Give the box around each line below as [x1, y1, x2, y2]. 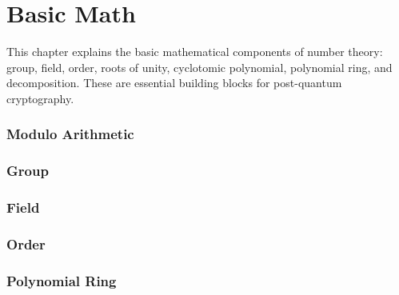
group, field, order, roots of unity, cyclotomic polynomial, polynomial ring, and [6, 58, 393, 75]
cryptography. [6, 90, 74, 106]
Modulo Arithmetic [6, 124, 134, 144]
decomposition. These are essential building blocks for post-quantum [6, 74, 342, 91]
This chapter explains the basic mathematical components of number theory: [6, 43, 383, 60]
